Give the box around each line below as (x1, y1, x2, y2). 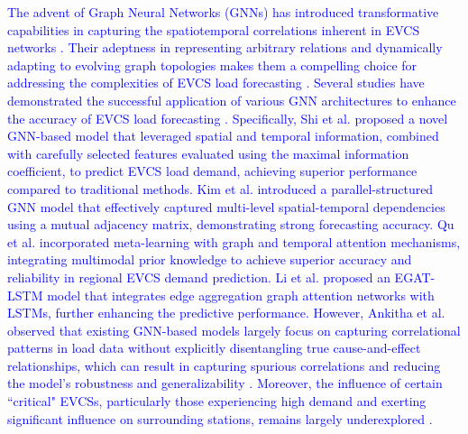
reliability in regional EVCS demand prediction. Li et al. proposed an (7, 267, 390, 286)
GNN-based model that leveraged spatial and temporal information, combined (7, 126, 439, 145)
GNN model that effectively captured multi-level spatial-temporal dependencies (7, 197, 445, 216)
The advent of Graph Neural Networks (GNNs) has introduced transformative (7, 3, 439, 21)
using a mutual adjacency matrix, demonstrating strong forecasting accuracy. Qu (7, 215, 454, 234)
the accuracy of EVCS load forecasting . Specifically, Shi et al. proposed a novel (7, 108, 448, 127)
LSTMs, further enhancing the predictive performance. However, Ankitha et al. (7, 303, 445, 322)
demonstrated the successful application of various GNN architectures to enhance (7, 90, 456, 109)
